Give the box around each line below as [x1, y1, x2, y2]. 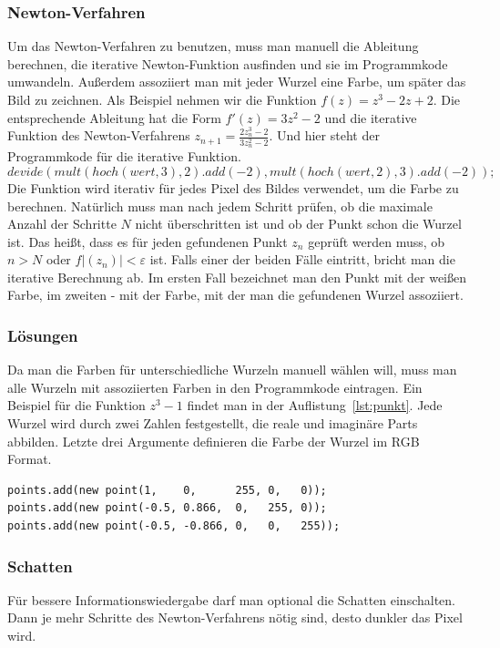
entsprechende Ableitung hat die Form [7, 108, 221, 127]
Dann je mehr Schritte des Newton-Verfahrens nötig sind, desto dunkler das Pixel [7, 608, 463, 627]
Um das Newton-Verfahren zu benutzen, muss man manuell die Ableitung [7, 36, 419, 56]
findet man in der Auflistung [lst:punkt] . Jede [187, 396, 443, 415]
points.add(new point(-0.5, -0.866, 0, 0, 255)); [7, 519, 341, 533]
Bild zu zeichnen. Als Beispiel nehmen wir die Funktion [7, 90, 317, 108]
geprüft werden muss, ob [308, 231, 445, 251]
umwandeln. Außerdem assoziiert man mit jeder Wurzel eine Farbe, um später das [7, 72, 466, 91]
